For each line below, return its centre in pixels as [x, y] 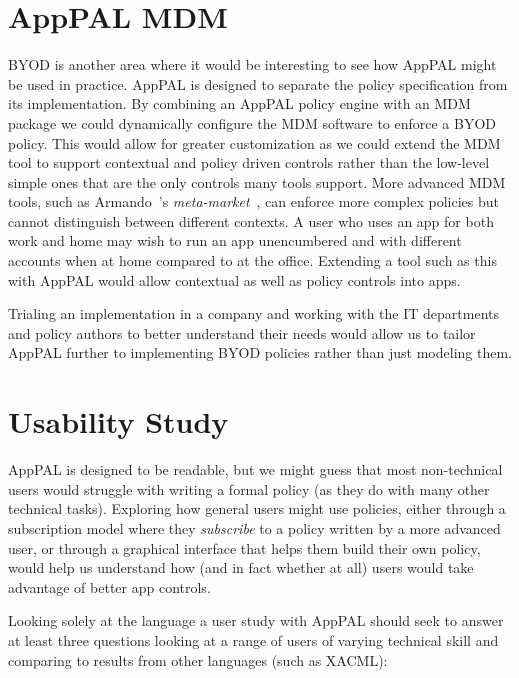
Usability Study [118, 421]
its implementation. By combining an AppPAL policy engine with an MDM [239, 103]
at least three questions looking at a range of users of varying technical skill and [253, 639]
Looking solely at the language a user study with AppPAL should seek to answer [256, 620]
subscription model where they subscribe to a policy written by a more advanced [254, 527]
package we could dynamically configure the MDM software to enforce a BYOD [252, 122]
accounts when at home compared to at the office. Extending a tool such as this [252, 260]
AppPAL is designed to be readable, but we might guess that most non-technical [255, 469]
